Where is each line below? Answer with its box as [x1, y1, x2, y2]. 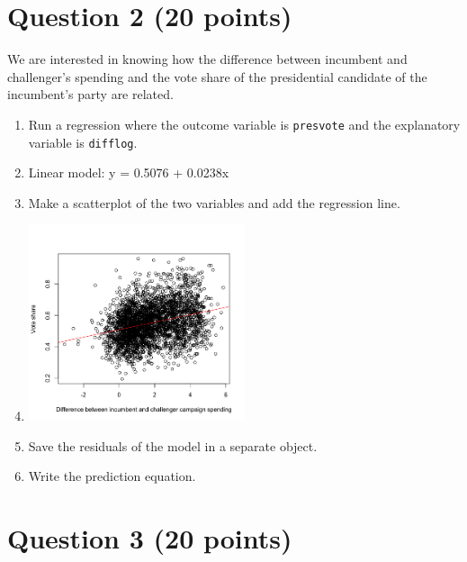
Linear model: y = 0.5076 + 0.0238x [28, 163, 229, 182]
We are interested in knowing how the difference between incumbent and [7, 50, 408, 68]
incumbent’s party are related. [7, 85, 174, 104]
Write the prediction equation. [28, 467, 196, 485]
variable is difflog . [28, 132, 138, 151]
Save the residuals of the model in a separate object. [28, 436, 318, 455]
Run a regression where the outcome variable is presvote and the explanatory [28, 114, 461, 133]
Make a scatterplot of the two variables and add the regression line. [28, 193, 400, 212]
